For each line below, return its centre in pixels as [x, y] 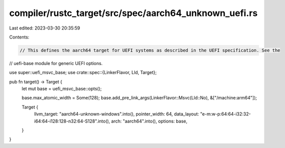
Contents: [19, 37]
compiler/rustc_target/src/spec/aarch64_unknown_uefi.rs [134, 13]
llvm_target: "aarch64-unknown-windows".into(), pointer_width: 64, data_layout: [117, 114]
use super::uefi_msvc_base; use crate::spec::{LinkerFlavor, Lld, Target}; [83, 72]
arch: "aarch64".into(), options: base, [149, 121]
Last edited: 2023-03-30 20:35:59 [45, 28]
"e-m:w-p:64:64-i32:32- [225, 114]
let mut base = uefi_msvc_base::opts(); [62, 89]
